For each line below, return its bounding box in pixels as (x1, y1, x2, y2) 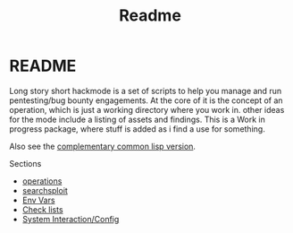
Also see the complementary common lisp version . (9, 141, 197, 151)
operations (21, 176, 63, 186)
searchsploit (21, 185, 69, 195)
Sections (9, 158, 42, 168)
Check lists (21, 203, 64, 215)
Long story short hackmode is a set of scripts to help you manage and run (9, 85, 282, 96)
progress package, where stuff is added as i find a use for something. (9, 123, 265, 134)
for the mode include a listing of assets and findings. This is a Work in (9, 114, 265, 125)
